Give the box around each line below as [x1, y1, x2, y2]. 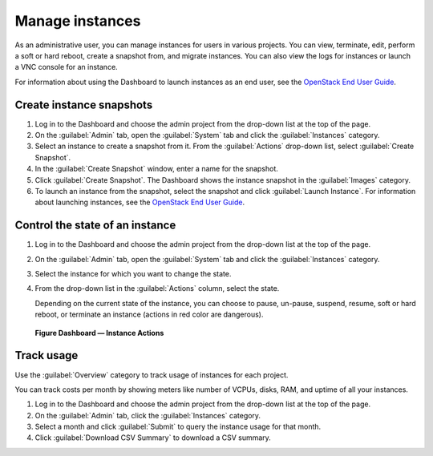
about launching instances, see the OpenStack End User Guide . [34, 197, 245, 208]
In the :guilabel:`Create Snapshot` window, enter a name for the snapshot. [34, 164, 278, 174]
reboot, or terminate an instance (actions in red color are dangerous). [34, 309, 264, 320]
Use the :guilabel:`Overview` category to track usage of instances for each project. [14, 369, 289, 380]
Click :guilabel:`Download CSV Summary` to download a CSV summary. [34, 433, 272, 442]
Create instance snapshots [14, 98, 153, 111]
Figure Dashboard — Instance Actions [34, 328, 164, 337]
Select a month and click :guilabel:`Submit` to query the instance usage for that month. [34, 422, 322, 432]
